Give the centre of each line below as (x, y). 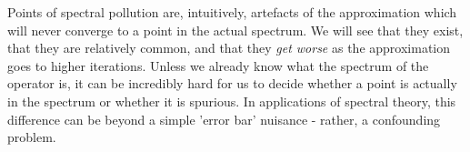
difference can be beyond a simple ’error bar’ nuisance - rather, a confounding (224, 119)
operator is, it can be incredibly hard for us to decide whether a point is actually (232, 83)
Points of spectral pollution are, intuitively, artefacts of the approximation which (232, 12)
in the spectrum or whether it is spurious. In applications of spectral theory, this (232, 101)
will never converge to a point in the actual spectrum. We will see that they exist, (235, 30)
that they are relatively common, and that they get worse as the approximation (229, 48)
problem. (32, 137)
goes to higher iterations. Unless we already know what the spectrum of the (218, 65)
